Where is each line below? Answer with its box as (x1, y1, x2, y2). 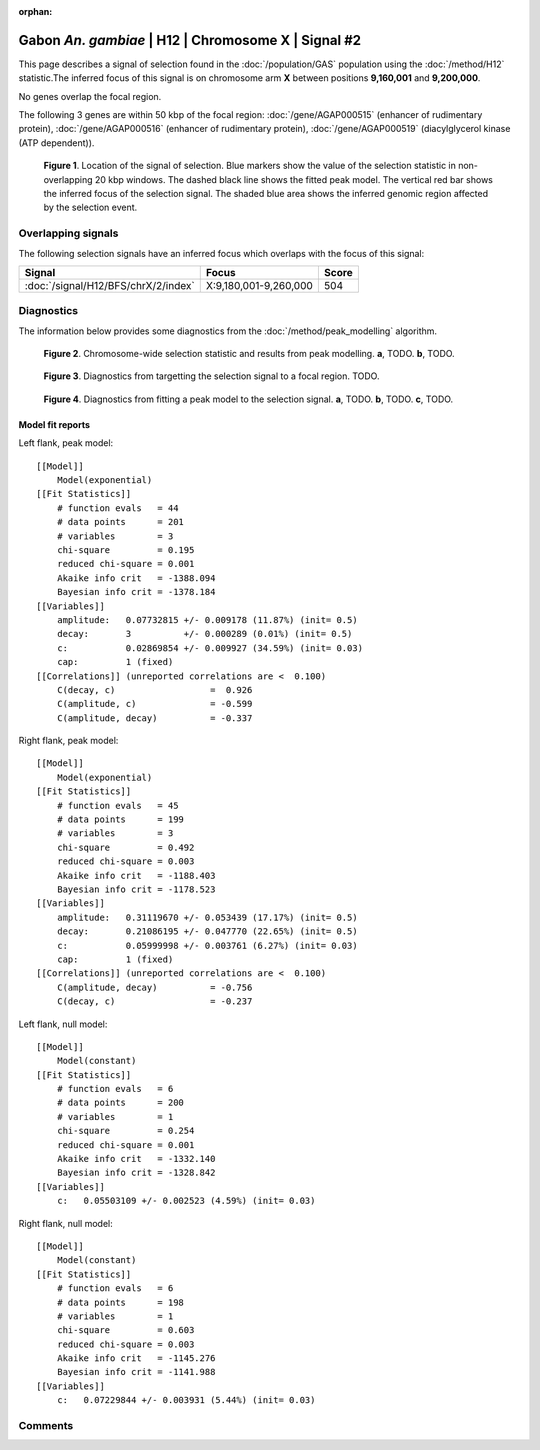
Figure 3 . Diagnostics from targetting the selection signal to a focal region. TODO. (43, 370, 380, 382)
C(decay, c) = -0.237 (56, 996, 253, 1007)
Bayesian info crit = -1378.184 (56, 586, 216, 598)
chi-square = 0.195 (56, 545, 195, 555)
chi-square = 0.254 (56, 1125, 195, 1137)
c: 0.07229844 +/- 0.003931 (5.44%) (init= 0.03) (56, 1395, 316, 1406)
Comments (18, 1419, 74, 1433)
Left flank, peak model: (18, 437, 114, 449)
